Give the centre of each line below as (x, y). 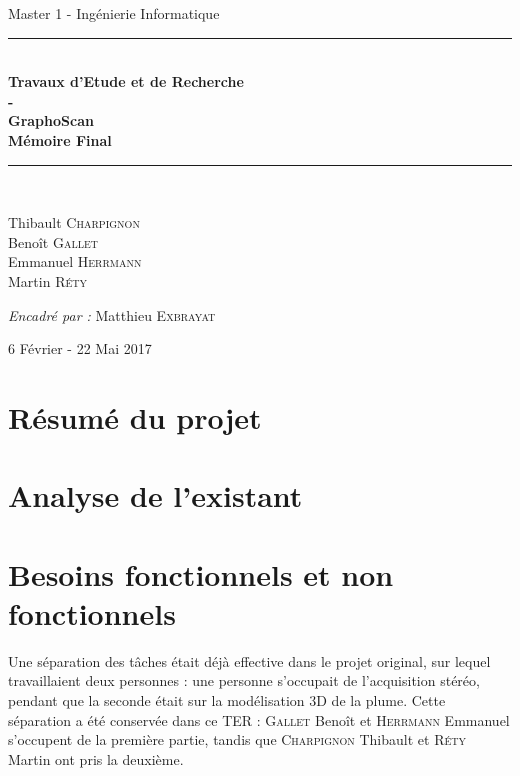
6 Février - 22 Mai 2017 (80, 348)
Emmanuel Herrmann (75, 261)
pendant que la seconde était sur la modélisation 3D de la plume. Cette (227, 699)
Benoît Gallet (53, 241)
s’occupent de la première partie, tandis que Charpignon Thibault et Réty (237, 739)
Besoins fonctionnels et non (201, 573)
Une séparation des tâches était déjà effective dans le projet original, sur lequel (249, 660)
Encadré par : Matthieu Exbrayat (112, 314)
